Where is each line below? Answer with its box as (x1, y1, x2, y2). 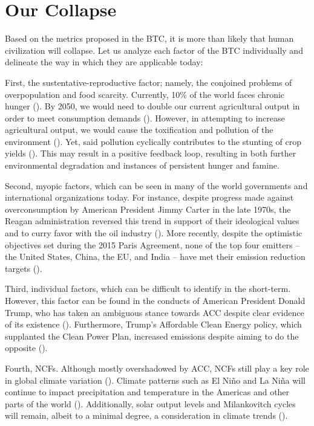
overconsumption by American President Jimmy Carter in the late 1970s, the (5, 202, 291, 215)
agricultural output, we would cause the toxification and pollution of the (5, 123, 273, 136)
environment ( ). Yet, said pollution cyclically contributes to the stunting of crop (5, 135, 302, 147)
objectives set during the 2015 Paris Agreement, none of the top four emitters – (5, 238, 300, 251)
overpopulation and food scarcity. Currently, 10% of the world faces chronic (5, 88, 285, 100)
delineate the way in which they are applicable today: (5, 56, 203, 68)
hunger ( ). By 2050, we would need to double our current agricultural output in (5, 100, 300, 112)
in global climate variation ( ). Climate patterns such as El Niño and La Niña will (5, 373, 306, 386)
